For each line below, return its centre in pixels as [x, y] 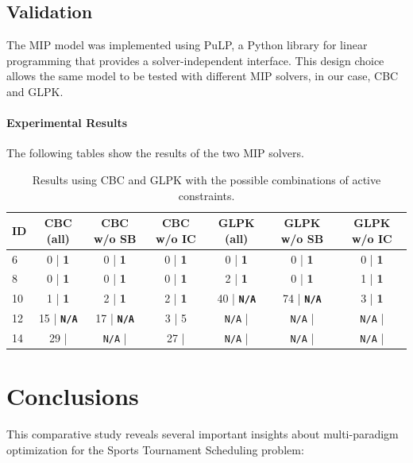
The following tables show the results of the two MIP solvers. [155, 153]
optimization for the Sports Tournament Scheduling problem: [155, 449]
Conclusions [73, 396]
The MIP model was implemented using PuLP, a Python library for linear [187, 45]
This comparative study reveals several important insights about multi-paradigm [203, 434]
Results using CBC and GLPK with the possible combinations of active [206, 179]
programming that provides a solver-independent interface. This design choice [195, 60]
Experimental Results [67, 123]
